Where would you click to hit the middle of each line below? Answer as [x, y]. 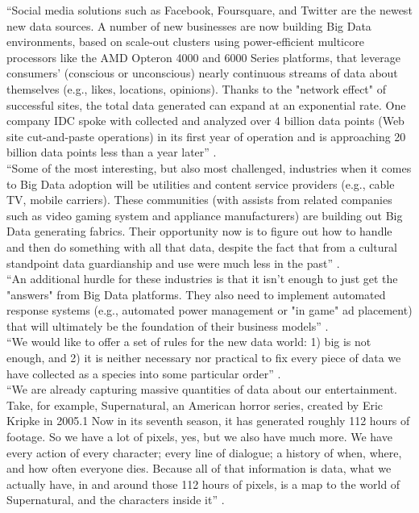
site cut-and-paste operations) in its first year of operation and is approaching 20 [206, 136]
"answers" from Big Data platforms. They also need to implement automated [196, 294]
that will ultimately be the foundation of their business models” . [168, 325]
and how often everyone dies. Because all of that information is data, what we [199, 468]
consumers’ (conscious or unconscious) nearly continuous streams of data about [202, 73]
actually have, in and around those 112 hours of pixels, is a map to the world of [203, 484]
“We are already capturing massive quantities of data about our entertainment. [202, 389]
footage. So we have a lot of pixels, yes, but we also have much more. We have [199, 437]
